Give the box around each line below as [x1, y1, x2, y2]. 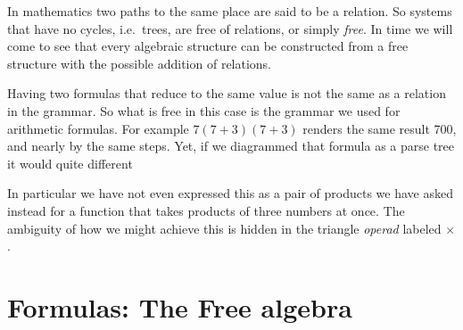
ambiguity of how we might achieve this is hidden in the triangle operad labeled [7, 219, 442, 237]
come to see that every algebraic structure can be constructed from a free [7, 37, 409, 55]
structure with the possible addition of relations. [7, 54, 272, 72]
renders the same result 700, [302, 119, 457, 137]
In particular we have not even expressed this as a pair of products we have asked [7, 184, 453, 202]
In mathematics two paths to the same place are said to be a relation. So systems [7, 2, 452, 20]
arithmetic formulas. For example [7, 119, 189, 137]
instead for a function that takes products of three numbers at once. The [7, 201, 405, 219]
